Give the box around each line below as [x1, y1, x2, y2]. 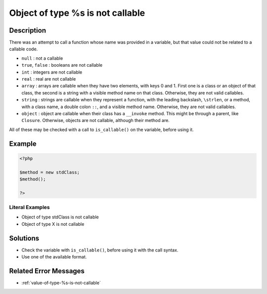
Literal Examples [9, 204, 50, 211]
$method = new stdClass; [19, 169, 80, 175]
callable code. [9, 46, 38, 52]
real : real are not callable [21, 76, 76, 82]
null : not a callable [21, 55, 63, 61]
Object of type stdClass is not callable [21, 214, 99, 220]
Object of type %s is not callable [9, 7, 145, 18]
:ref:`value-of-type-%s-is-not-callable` [21, 280, 101, 286]
